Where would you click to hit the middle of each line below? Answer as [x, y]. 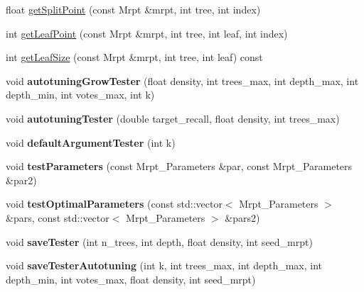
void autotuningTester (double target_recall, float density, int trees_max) [173, 118]
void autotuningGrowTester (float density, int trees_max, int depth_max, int [182, 80]
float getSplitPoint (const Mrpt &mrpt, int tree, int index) [133, 9]
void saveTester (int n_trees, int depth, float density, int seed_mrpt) [159, 241]
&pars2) [242, 217]
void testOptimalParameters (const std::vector [114, 204]
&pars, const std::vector [58, 217]
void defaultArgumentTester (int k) [91, 142]
